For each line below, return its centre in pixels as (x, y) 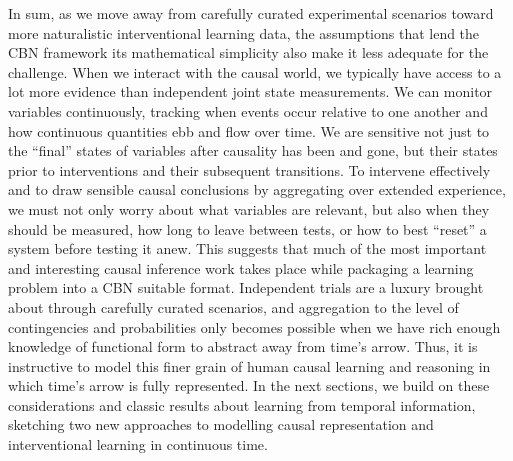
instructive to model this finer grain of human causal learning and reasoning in (249, 365)
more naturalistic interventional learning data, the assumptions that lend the (244, 32)
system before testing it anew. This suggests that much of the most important (247, 248)
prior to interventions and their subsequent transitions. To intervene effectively (249, 169)
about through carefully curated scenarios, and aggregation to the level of (233, 306)
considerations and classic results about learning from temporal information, (242, 404)
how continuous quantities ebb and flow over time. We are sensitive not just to (249, 130)
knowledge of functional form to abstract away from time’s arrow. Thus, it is (243, 346)
